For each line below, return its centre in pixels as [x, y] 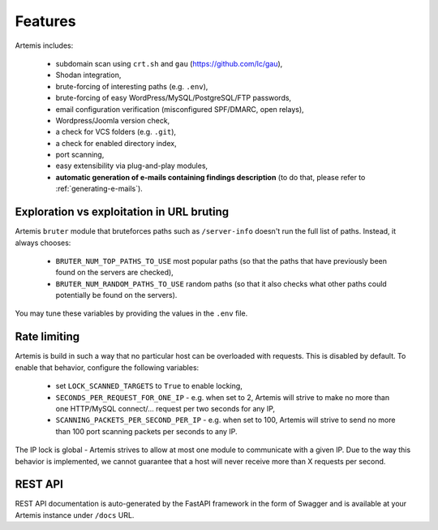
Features [45, 21]
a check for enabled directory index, [116, 143]
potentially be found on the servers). [116, 295]
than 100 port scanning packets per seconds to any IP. [147, 431]
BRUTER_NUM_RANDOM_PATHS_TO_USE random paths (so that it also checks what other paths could [221, 283]
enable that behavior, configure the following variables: [107, 367]
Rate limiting [47, 337]
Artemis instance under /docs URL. [75, 515]
